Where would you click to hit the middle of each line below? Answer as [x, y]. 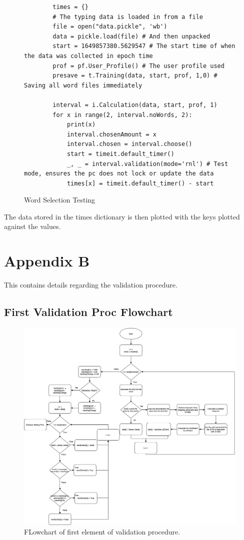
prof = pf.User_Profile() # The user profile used [138, 66]
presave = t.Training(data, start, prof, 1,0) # [135, 76]
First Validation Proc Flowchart [88, 312]
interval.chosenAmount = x [111, 134]
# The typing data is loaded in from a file [128, 17]
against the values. [32, 226]
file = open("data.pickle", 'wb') [110, 27]
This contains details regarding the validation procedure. [91, 285]
